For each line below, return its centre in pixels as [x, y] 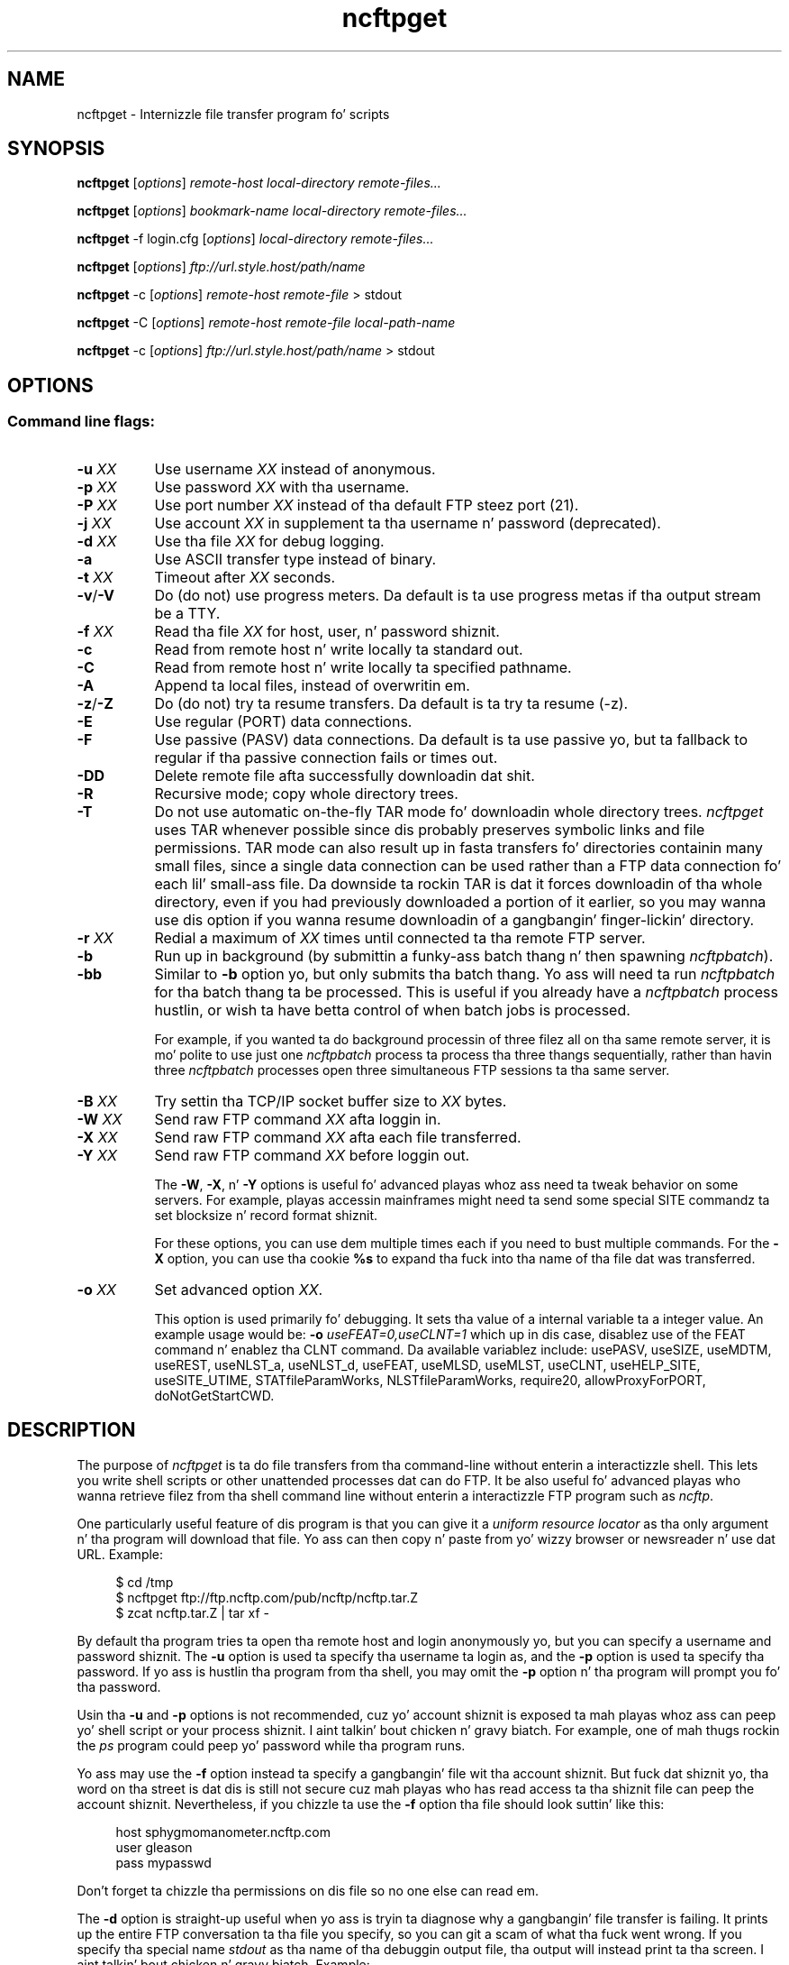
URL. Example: [120, 1554]
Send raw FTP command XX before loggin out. [312, 1155]
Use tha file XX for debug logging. [269, 541]
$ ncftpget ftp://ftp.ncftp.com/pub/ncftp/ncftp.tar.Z [267, 1597]
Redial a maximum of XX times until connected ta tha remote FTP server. [400, 937]
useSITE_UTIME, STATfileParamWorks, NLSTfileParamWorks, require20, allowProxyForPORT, [430, 1380]
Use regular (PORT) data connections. [283, 721]
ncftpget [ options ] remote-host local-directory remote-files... [259, 183]
